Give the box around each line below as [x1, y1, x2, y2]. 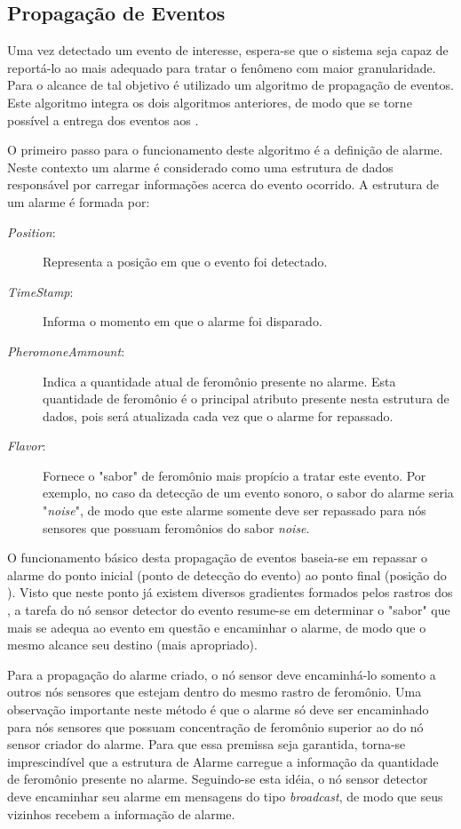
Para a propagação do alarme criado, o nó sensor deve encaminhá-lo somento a [7, 665, 436, 683]
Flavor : [7, 436, 46, 455]
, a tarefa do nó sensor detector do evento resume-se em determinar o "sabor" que [7, 601, 450, 619]
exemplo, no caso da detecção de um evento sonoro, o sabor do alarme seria [43, 483, 454, 502]
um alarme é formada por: [7, 192, 150, 211]
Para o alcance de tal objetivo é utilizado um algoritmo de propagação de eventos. [7, 76, 454, 94]
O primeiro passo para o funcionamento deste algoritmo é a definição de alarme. [7, 140, 443, 159]
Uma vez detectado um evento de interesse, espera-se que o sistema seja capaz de [7, 41, 449, 60]
